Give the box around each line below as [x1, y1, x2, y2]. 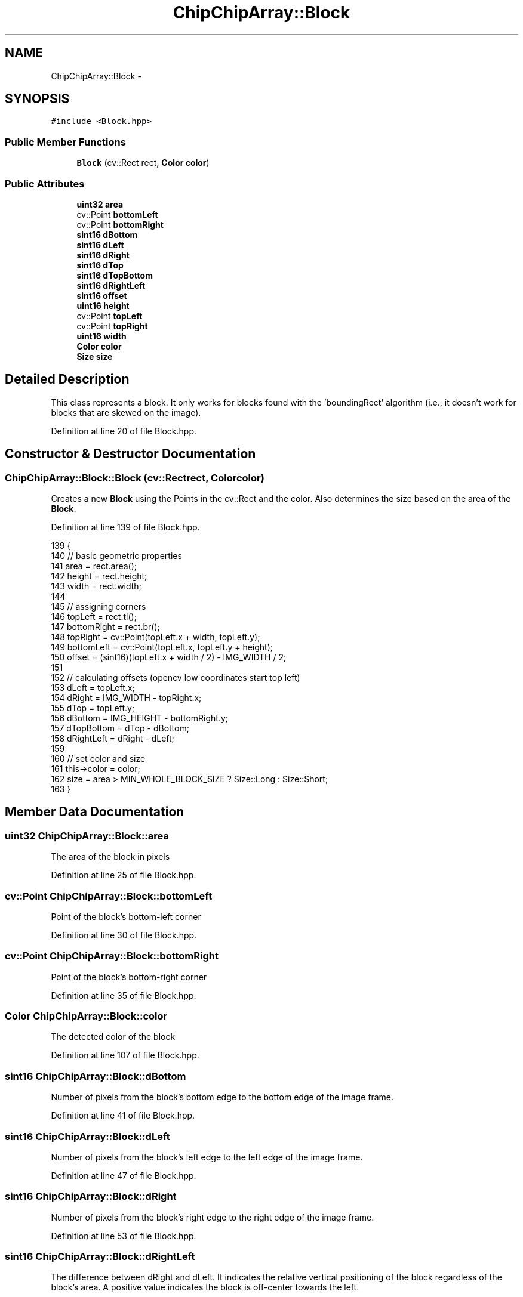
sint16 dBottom [76, 229, 138, 240]
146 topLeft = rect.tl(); [51, 612, 137, 622]
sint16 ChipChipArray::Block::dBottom [5, 1070, 186, 1082]
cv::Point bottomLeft [76, 209, 158, 220]
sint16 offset [76, 290, 127, 301]
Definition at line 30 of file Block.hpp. [51, 929, 197, 940]
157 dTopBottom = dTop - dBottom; [51, 723, 189, 733]
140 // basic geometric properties [51, 551, 182, 561]
